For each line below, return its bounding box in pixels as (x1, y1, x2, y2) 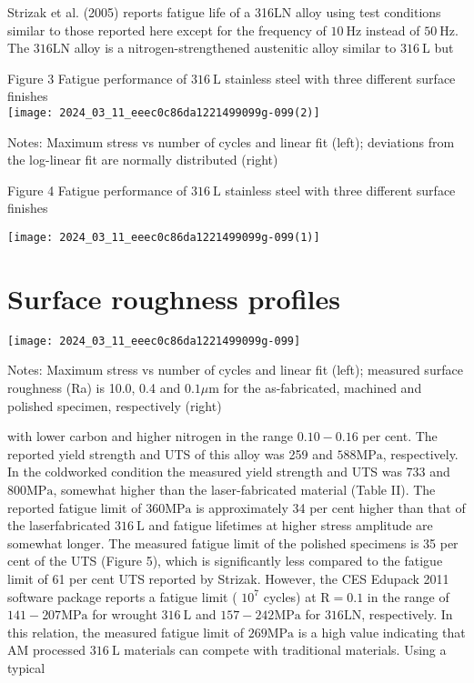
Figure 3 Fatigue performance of (7, 68, 187, 87)
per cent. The (362, 427, 438, 446)
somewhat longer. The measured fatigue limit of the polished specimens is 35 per (7, 533, 459, 552)
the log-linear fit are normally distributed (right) (7, 150, 278, 169)
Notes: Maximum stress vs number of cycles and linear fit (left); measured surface (7, 360, 463, 379)
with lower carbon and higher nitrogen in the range (7, 427, 294, 446)
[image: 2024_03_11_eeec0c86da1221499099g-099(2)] (7, 105, 320, 119)
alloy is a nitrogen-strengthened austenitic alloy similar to (74, 38, 397, 57)
